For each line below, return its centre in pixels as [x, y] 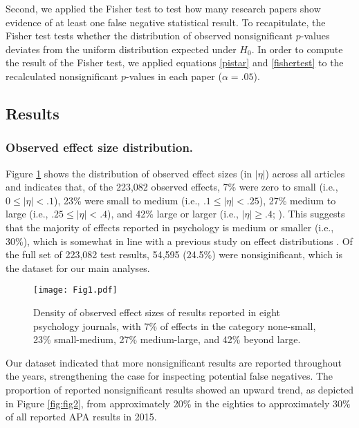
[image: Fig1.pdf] [75, 290]
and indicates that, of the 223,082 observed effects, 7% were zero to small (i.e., [172, 187]
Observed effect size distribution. [100, 147]
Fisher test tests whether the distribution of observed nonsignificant [149, 36]
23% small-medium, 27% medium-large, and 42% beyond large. [167, 339]
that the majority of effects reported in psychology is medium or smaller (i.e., [170, 227]
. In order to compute [297, 49]
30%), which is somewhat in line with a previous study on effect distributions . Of [179, 241]
